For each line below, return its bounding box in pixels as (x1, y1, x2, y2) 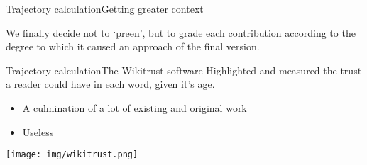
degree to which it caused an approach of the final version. (6, 39, 260, 54)
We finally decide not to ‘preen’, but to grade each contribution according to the (6, 25, 356, 40)
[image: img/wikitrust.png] (6, 149, 138, 160)
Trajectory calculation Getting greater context (6, 1, 204, 16)
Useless (22, 124, 54, 139)
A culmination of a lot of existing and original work (22, 100, 247, 115)
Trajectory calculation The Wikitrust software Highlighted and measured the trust (6, 62, 362, 77)
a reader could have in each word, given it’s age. (6, 76, 215, 91)
